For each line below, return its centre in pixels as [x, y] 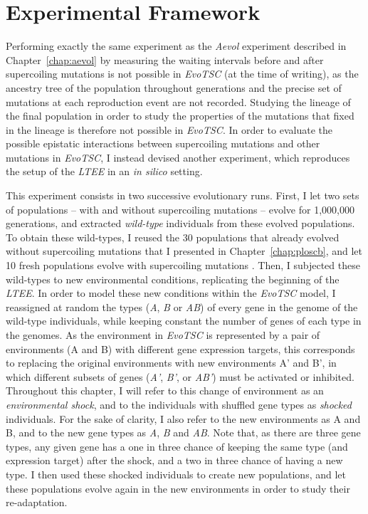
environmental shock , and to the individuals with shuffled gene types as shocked [179, 404]
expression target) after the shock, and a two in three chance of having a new [174, 460]
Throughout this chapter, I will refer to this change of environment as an [165, 390]
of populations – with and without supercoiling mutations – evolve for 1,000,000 [180, 209]
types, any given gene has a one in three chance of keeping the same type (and [177, 446]
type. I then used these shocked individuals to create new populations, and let [176, 474]
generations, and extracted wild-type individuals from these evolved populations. [180, 223]
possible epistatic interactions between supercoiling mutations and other [163, 143]
